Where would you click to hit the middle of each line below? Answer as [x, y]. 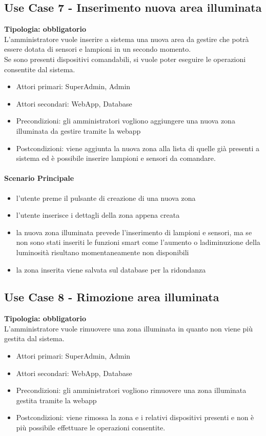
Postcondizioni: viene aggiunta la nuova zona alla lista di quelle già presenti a [138, 148]
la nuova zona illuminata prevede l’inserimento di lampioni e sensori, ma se [134, 232]
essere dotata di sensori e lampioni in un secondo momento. [98, 49]
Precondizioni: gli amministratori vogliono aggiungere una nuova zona [126, 121]
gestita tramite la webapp [56, 400]
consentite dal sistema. [40, 69]
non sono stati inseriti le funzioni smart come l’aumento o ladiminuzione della [138, 242]
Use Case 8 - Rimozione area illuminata [112, 297]
